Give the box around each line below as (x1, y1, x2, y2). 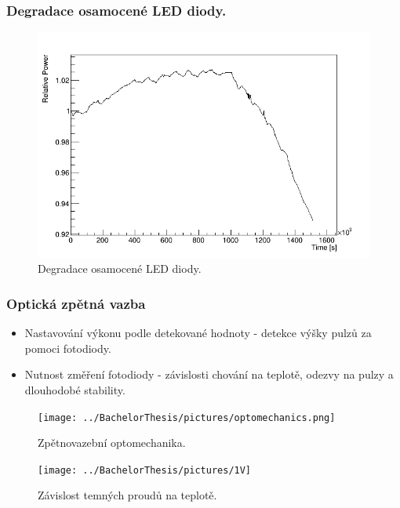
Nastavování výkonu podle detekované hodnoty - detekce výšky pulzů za (24, 325, 372, 341)
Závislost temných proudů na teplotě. (38, 487, 217, 503)
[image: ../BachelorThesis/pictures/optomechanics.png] (38, 412, 336, 423)
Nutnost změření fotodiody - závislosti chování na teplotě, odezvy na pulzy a (24, 366, 394, 383)
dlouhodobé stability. (24, 381, 125, 397)
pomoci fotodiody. (24, 339, 111, 356)
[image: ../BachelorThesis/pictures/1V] (38, 464, 252, 476)
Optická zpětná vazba (6, 293, 146, 313)
